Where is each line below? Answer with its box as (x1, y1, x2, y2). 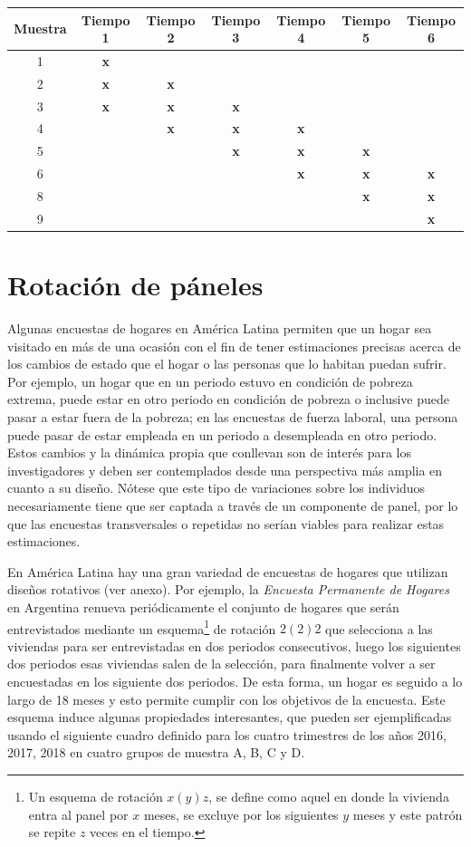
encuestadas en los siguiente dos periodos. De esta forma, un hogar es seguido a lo (7, 672, 463, 690)
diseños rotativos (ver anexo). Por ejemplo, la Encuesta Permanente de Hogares (7, 580, 449, 599)
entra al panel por (28, 804, 129, 823)
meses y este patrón (352, 804, 463, 823)
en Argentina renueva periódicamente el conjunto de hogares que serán (7, 597, 399, 616)
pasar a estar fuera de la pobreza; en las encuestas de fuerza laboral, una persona (7, 408, 458, 427)
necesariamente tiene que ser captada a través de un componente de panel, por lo (7, 496, 458, 515)
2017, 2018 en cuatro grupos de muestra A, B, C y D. (7, 743, 305, 762)
